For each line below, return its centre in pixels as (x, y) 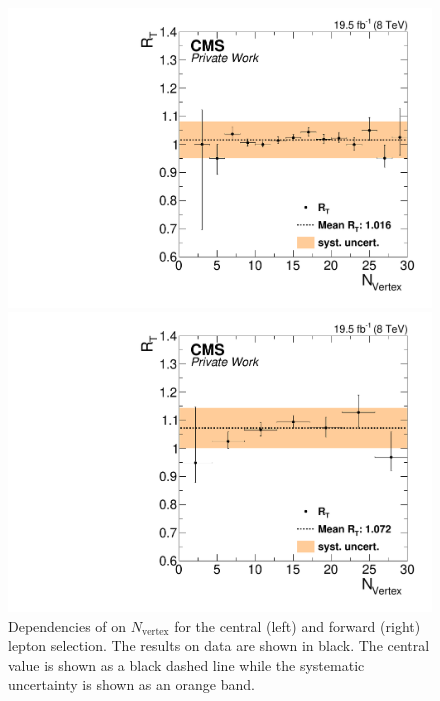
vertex (155, 631)
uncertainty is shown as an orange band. (131, 684)
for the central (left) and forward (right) (297, 625)
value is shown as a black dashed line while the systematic (186, 664)
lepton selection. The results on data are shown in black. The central (219, 645)
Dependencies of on (67, 625)
